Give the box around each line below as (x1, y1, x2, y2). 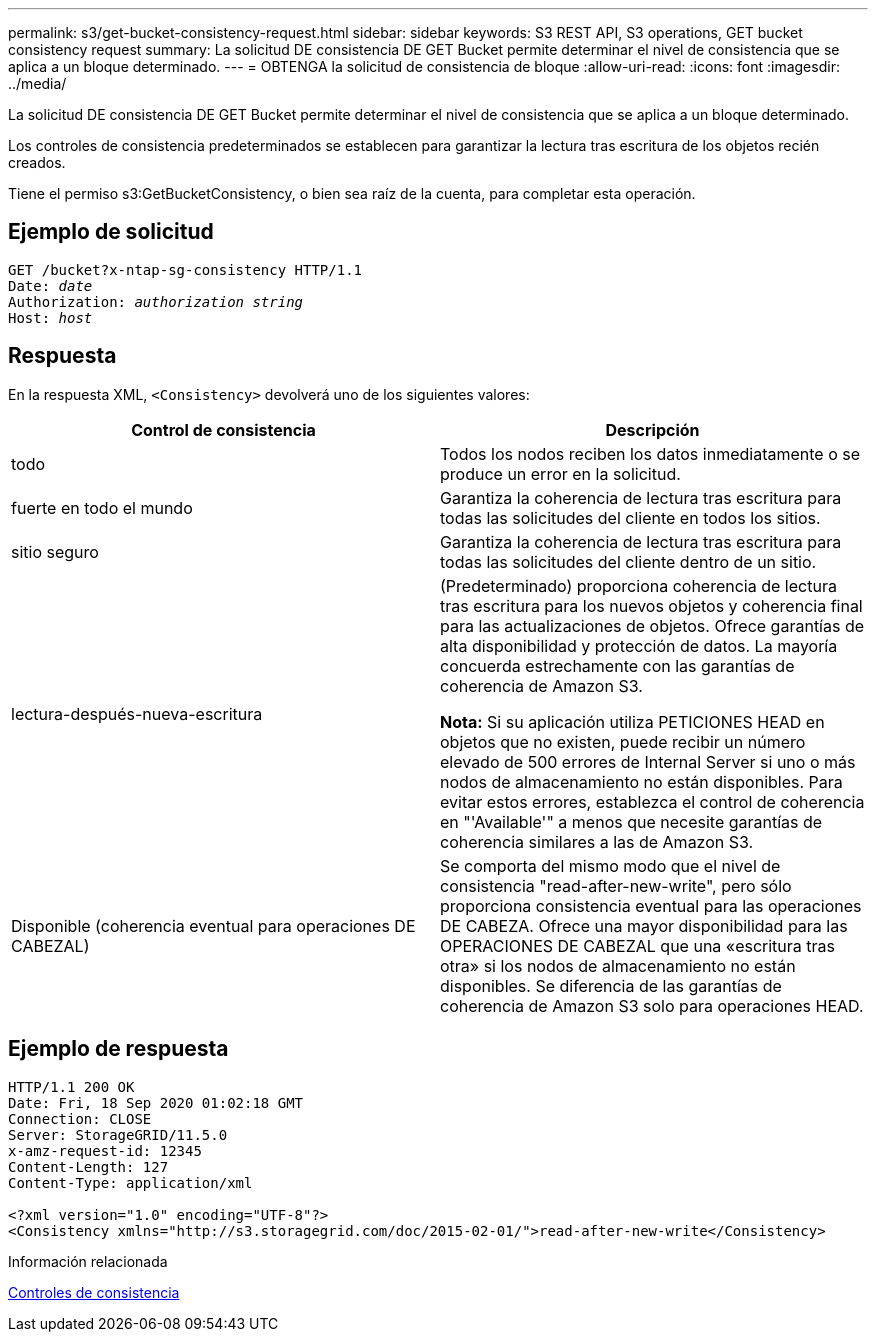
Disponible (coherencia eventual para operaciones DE (11, 915, 416, 936)
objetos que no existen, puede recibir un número (440, 731, 806, 752)
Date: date (8, 277, 93, 294)
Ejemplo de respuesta (8, 1036, 229, 1062)
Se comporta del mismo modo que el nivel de (440, 855, 781, 876)
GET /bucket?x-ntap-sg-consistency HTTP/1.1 (8, 261, 363, 278)
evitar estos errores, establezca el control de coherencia (440, 791, 865, 812)
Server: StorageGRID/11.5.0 (8, 1126, 228, 1143)
